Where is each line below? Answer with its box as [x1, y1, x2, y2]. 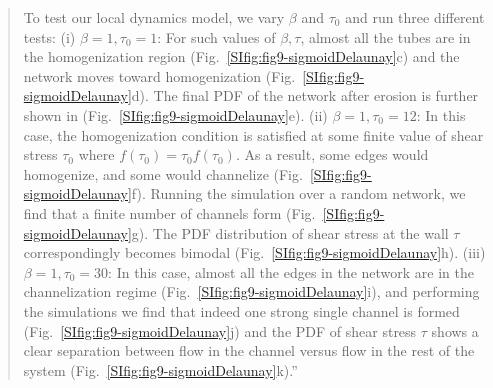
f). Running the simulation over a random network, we [131, 183, 466, 204]
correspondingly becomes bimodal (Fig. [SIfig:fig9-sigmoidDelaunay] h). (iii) [23, 242, 486, 263]
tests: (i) [23, 26, 76, 47]
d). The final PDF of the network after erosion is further [131, 85, 479, 106]
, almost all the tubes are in [300, 26, 471, 47]
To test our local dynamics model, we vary [23, 7, 285, 27]
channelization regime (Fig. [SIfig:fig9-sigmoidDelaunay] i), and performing [23, 281, 480, 302]
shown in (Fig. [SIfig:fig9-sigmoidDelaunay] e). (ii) [23, 104, 328, 125]
